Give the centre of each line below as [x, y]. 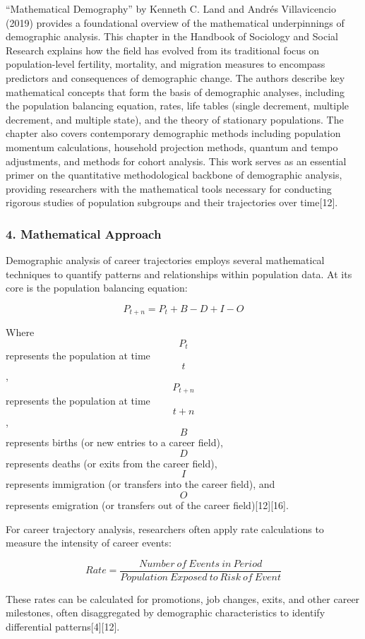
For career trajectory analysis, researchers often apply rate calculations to [165, 528]
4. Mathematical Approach [84, 233]
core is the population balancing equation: [97, 288]
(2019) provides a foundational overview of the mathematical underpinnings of [175, 22]
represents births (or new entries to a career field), [114, 442]
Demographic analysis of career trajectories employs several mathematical [165, 260]
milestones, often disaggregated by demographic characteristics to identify [166, 613]
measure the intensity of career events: [89, 543]
